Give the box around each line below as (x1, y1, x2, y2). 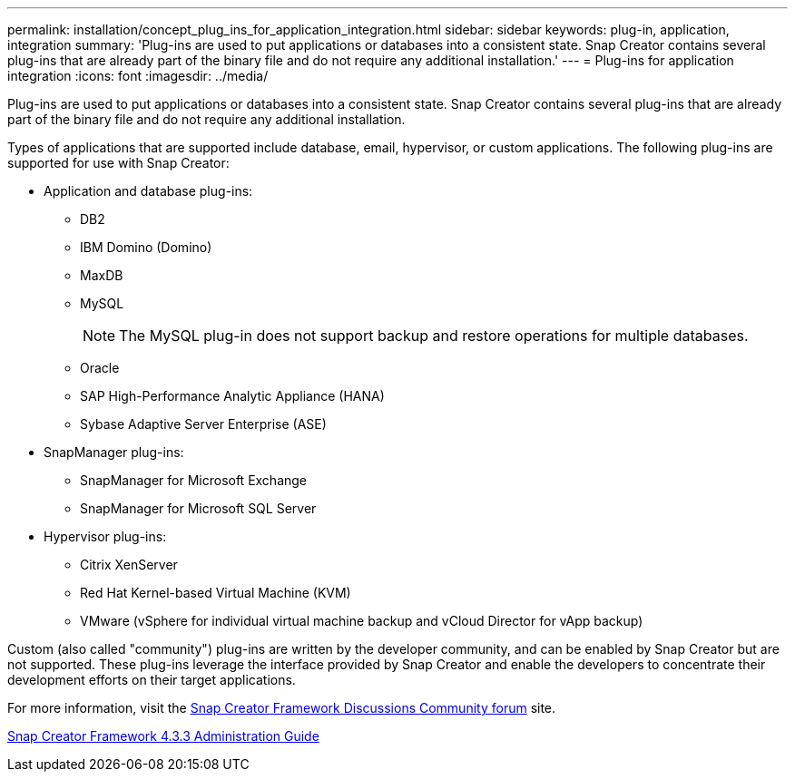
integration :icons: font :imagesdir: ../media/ (7, 68, 269, 83)
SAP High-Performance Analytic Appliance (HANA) (80, 388, 385, 404)
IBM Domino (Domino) (80, 239, 212, 255)
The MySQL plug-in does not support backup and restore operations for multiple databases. (119, 326, 749, 345)
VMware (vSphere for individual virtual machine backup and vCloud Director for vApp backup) (80, 613, 643, 628)
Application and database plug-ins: (44, 183, 253, 199)
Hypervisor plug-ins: (44, 529, 167, 544)
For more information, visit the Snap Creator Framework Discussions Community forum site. (7, 700, 556, 716)
